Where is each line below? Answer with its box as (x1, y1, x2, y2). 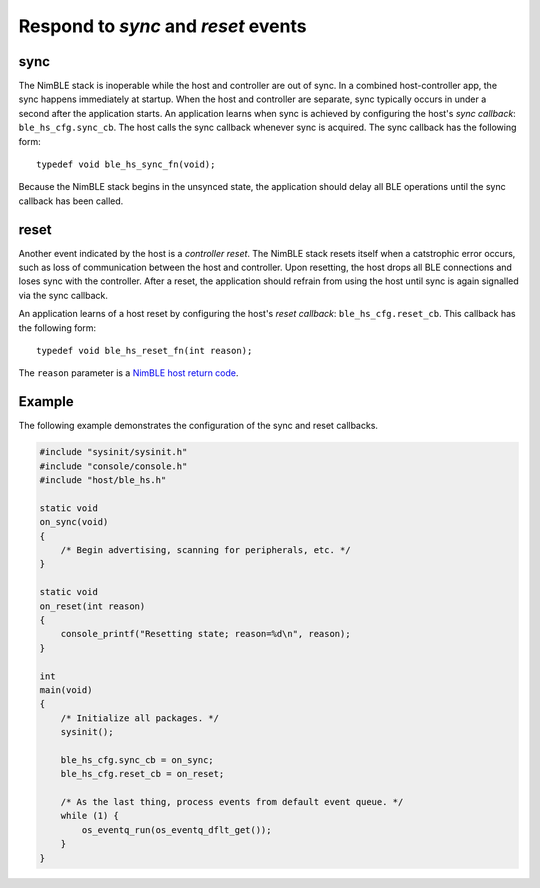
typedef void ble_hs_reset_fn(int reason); (36, 345, 253, 357)
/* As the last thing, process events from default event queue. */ (60, 796, 404, 808)
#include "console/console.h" (39, 460, 188, 472)
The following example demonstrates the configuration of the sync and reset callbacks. (18, 420, 379, 432)
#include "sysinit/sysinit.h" (39, 446, 188, 458)
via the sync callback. (18, 289, 109, 301)
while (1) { (60, 810, 120, 822)
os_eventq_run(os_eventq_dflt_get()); (81, 824, 272, 835)
